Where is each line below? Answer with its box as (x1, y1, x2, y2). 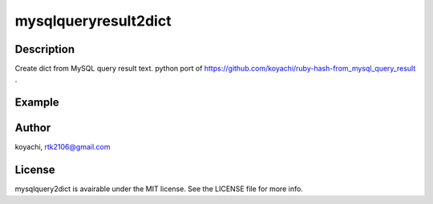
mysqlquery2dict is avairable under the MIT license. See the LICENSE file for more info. (14, 184, 304, 194)
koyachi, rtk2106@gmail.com (14, 142, 111, 152)
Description (14, 42, 75, 56)
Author (14, 121, 51, 135)
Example (14, 96, 59, 110)
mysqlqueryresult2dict (14, 12, 172, 30)
